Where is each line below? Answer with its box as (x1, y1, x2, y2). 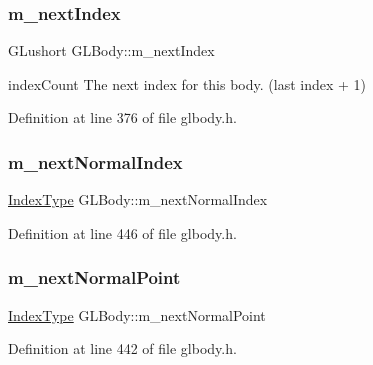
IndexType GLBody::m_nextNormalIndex (8, 189, 268, 210)
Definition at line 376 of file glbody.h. (8, 107, 237, 128)
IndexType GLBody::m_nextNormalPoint (8, 304, 266, 325)
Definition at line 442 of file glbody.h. (8, 338, 237, 359)
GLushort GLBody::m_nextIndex (8, 40, 215, 61)
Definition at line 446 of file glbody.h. (8, 222, 237, 243)
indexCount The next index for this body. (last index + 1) (8, 73, 367, 94)
